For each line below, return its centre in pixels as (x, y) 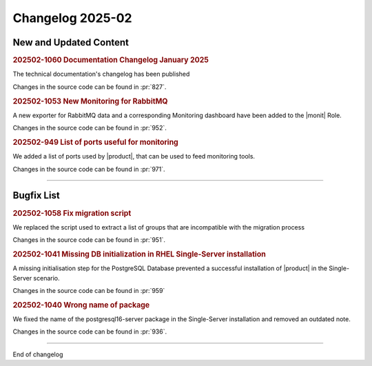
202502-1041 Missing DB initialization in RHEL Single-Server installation (139, 254)
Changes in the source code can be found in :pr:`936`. (90, 332)
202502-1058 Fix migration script (72, 213)
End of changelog (38, 354)
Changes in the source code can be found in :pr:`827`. (90, 87)
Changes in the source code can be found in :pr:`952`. (90, 128)
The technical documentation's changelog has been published (101, 74)
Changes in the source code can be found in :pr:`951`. (89, 240)
